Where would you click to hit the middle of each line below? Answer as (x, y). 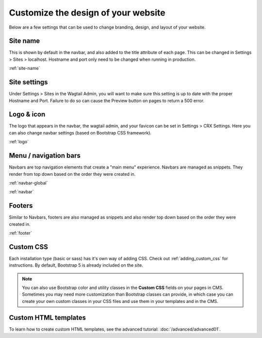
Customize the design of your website (87, 13)
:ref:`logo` (19, 142)
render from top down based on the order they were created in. (72, 174)
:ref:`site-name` (25, 68)
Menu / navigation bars (45, 156)
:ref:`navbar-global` (28, 183)
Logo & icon (27, 114)
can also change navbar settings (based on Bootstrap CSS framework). (80, 133)
